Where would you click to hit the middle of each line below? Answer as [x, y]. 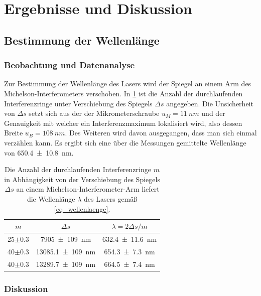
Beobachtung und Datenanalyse [70, 65]
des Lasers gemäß [111, 198]
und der [213, 113]
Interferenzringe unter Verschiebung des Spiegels [78, 103]
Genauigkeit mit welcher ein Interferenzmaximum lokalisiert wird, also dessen [123, 123]
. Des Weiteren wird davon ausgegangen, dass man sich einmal [161, 133]
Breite [14, 133]
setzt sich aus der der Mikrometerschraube [94, 113]
